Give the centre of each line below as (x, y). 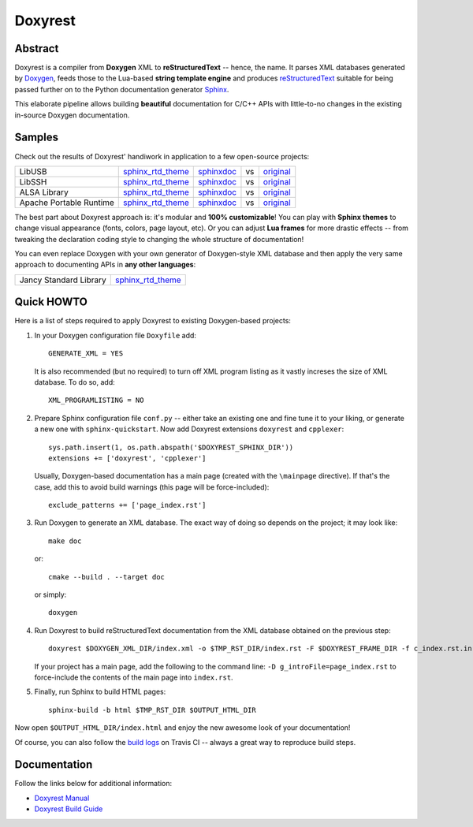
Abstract (37, 48)
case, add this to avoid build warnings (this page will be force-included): (152, 487)
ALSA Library (44, 192)
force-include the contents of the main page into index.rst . (134, 677)
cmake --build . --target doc (107, 577)
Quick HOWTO (51, 302)
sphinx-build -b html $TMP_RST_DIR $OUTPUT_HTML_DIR (152, 710)
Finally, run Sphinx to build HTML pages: (100, 692)
